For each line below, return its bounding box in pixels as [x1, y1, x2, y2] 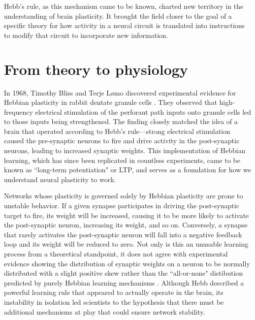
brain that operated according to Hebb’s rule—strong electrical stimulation [4, 126, 230, 136]
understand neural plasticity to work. [4, 174, 116, 184]
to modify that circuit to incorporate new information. [4, 30, 168, 40]
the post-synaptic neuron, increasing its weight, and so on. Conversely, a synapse [4, 220, 248, 230]
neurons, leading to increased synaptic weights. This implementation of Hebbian [4, 145, 246, 156]
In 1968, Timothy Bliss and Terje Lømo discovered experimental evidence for [4, 87, 236, 97]
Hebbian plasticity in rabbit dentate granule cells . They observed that [4, 97, 217, 107]
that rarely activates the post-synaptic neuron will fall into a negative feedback [4, 229, 242, 239]
